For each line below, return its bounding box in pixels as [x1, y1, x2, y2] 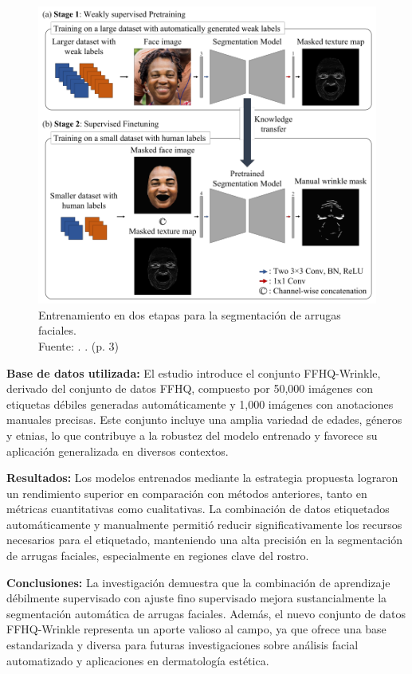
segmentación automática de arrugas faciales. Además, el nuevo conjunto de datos [6, 605, 406, 621]
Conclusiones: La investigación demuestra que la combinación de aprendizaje [6, 574, 390, 590]
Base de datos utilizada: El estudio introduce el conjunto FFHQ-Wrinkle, [6, 364, 381, 381]
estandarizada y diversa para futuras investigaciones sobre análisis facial [6, 637, 359, 653]
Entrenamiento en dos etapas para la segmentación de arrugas [38, 306, 341, 323]
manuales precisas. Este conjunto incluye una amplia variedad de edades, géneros [6, 411, 402, 428]
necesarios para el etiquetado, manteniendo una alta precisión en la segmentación [6, 531, 403, 548]
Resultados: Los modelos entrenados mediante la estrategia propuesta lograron [6, 469, 398, 486]
